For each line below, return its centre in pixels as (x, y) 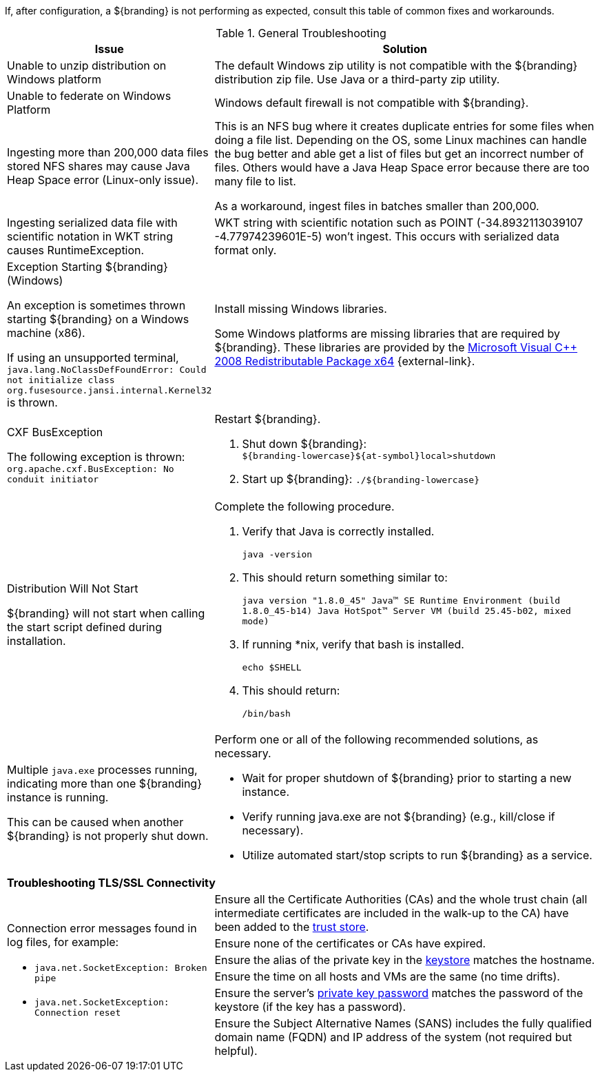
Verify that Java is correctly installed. (338, 531)
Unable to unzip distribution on (87, 65)
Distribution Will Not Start (73, 588)
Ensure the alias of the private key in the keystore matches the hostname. (405, 960)
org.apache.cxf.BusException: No (91, 469)
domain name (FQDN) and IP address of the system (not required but (393, 1037)
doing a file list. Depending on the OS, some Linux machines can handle (401, 140)
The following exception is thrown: (96, 457)
